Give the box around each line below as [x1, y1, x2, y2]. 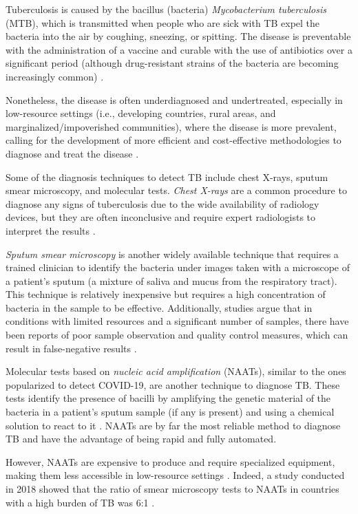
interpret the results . [6, 223, 96, 237]
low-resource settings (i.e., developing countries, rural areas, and [6, 106, 276, 120]
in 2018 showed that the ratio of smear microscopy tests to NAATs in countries [6, 482, 339, 495]
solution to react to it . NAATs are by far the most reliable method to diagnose [6, 418, 341, 432]
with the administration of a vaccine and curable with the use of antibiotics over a [6, 42, 352, 56]
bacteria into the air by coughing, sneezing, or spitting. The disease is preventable [6, 29, 351, 43]
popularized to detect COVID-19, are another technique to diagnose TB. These [6, 377, 340, 392]
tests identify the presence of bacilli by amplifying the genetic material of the [6, 391, 331, 405]
